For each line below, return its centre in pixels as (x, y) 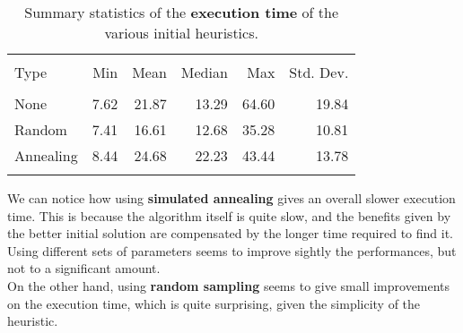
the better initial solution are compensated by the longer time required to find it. (230, 233)
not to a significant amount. (84, 268)
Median (204, 72)
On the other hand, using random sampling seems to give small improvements (229, 285)
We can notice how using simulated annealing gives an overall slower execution (231, 198)
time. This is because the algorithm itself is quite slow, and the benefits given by (229, 215)
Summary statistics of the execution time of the (182, 12)
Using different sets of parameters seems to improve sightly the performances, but (232, 250)
